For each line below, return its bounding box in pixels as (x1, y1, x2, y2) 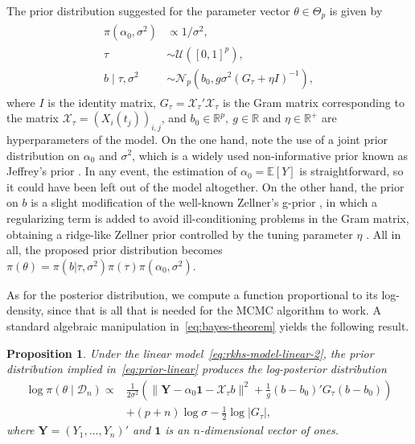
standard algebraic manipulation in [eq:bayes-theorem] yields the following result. (6, 317, 409, 334)
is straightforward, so (299, 162, 404, 179)
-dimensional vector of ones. (199, 421, 339, 438)
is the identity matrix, (47, 93, 156, 110)
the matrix (6, 109, 59, 126)
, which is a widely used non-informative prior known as (132, 146, 409, 163)
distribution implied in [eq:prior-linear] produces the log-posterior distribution (6, 360, 387, 377)
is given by (329, 2, 383, 18)
